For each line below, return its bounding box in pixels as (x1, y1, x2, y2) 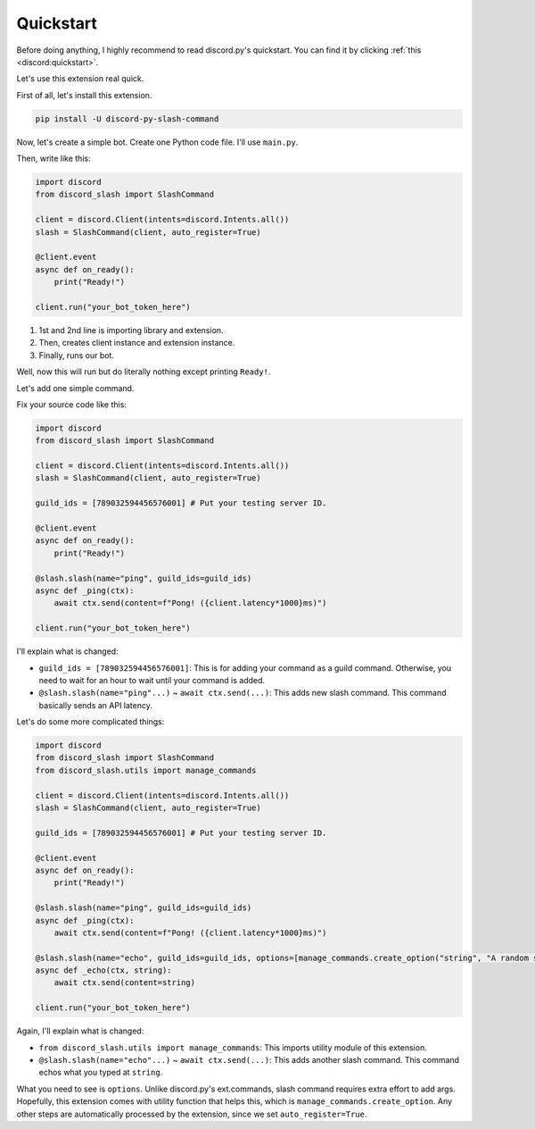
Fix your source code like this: (16, 398, 127, 410)
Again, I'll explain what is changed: (16, 1025, 144, 1036)
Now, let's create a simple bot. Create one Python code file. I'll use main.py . (16, 137, 299, 147)
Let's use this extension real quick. (16, 73, 144, 84)
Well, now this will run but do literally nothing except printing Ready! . (16, 366, 271, 377)
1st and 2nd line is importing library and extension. (38, 324, 224, 335)
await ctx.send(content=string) (53, 978, 196, 988)
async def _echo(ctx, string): (35, 966, 173, 975)
